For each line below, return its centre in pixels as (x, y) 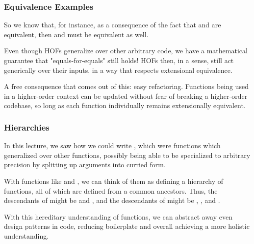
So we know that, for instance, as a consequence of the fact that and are (113, 25)
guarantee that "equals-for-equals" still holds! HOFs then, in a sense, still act (119, 60)
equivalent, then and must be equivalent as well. (76, 34)
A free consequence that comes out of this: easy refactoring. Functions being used (126, 86)
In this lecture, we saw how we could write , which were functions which (112, 145)
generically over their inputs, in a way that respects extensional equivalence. (118, 70)
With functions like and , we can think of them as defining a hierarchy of (114, 181)
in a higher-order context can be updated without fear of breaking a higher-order (126, 96)
